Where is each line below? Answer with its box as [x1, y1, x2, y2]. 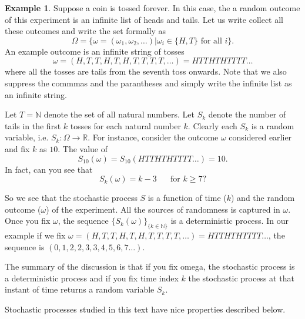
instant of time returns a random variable [5, 283, 155, 296]
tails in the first [5, 119, 61, 132]
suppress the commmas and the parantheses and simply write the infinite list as [5, 76, 292, 89]
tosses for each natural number [70, 119, 181, 132]
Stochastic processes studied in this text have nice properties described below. [5, 303, 286, 315]
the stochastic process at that [188, 271, 294, 284]
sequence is [5, 240, 45, 253]
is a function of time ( [148, 192, 227, 204]
